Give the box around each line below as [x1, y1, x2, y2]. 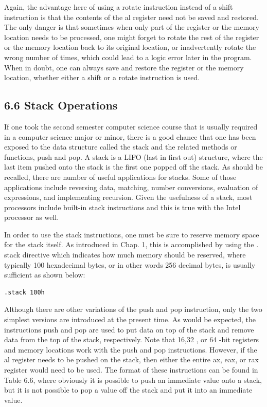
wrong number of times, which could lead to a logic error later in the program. [4, 51, 252, 62]
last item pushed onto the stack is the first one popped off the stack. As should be [4, 161, 263, 172]
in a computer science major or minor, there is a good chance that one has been [4, 131, 256, 142]
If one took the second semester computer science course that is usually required [4, 121, 258, 132]
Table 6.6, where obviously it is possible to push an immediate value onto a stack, [4, 374, 262, 385]
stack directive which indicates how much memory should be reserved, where [4, 249, 246, 260]
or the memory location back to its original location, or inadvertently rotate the [4, 42, 256, 52]
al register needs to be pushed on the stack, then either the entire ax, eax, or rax [4, 354, 259, 365]
